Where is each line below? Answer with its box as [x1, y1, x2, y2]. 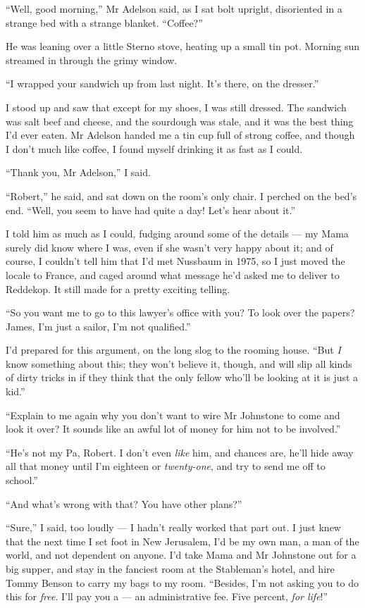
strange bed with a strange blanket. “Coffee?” [6, 15, 203, 30]
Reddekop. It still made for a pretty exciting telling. [6, 281, 230, 296]
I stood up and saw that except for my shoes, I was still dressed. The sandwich [6, 99, 347, 114]
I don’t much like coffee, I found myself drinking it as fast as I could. [6, 141, 303, 156]
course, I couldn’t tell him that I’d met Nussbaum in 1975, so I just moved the [6, 254, 345, 268]
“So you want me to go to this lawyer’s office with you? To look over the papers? [6, 305, 355, 320]
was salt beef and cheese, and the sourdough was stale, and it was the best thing [6, 113, 354, 128]
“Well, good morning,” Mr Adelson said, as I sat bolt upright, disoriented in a [6, 1, 342, 15]
